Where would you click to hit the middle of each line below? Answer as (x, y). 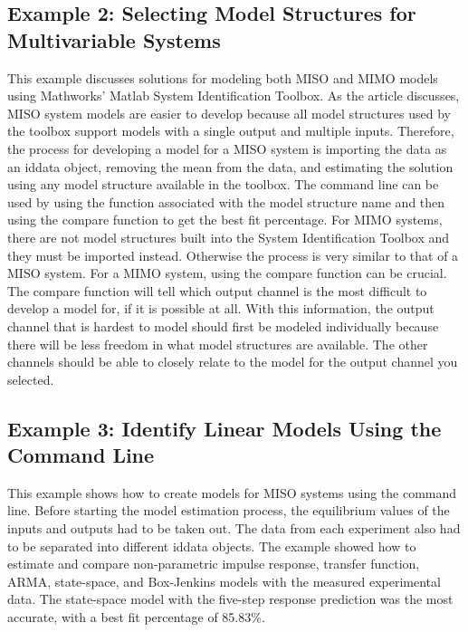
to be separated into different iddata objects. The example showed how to (212, 546)
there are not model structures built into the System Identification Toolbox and (229, 237)
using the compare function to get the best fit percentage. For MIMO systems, (225, 220)
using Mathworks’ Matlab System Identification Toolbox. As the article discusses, (234, 96)
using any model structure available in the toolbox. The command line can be (223, 184)
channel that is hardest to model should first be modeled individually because (223, 326)
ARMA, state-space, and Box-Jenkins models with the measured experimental (224, 581)
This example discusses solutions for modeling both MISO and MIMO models (223, 77)
